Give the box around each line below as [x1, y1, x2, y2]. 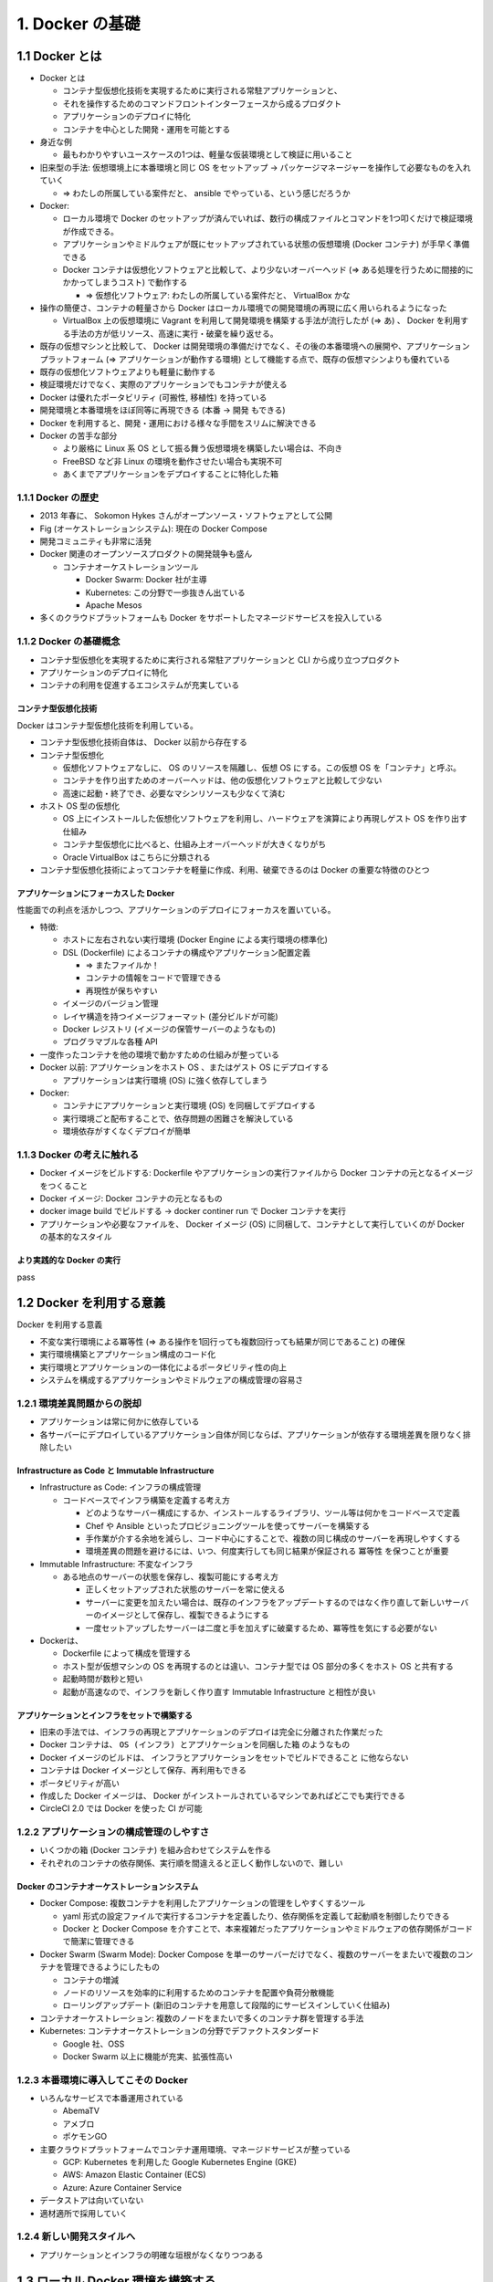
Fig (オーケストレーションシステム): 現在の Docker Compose [39, 523, 268, 534]
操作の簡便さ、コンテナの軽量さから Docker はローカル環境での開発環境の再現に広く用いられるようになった [39, 302, 447, 314]
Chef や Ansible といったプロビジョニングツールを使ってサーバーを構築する [85, 1520, 370, 1531]
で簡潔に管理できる [62, 1936, 135, 1947]
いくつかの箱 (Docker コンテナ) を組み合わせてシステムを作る [39, 1845, 271, 1856]
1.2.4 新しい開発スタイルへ [16, 2230, 136, 2243]
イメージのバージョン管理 [62, 998, 159, 1009]
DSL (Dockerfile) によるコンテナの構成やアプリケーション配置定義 [62, 947, 310, 958]
